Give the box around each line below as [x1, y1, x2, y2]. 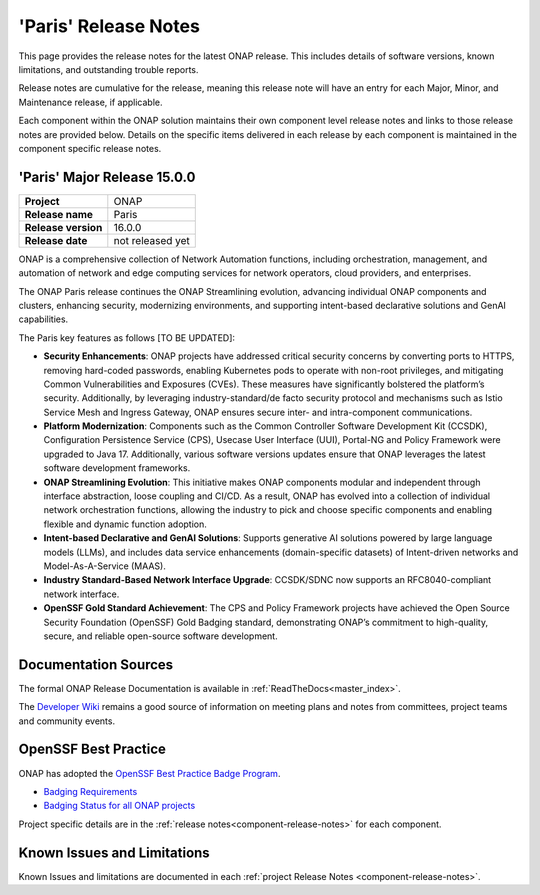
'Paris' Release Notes [18, 15, 200, 37]
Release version [24, 220, 103, 234]
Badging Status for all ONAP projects [43, 800, 196, 812]
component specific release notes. [18, 142, 162, 154]
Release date [24, 233, 88, 247]
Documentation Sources [18, 656, 174, 673]
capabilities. [18, 313, 69, 325]
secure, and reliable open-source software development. [43, 630, 279, 642]
